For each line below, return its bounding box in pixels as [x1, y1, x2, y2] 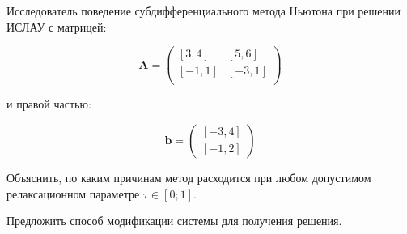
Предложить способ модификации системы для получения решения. [6, 212, 342, 229]
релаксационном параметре [6, 185, 140, 202]
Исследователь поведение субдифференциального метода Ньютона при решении [6, 2, 401, 19]
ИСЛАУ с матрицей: [6, 18, 107, 35]
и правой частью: [6, 96, 91, 113]
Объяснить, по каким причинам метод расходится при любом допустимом [6, 168, 371, 185]
